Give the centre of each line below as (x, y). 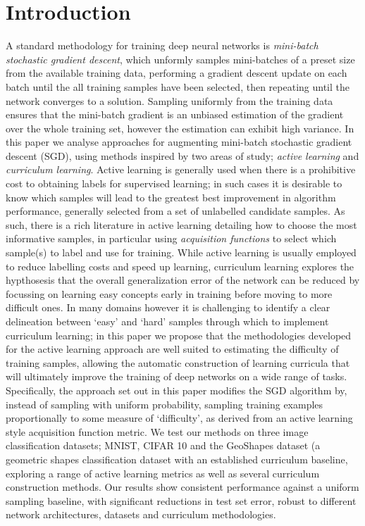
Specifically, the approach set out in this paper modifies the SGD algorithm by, (177, 390)
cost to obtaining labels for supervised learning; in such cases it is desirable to (174, 183)
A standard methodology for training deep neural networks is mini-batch (162, 45)
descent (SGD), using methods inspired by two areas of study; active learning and (182, 155)
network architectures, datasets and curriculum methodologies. (141, 514)
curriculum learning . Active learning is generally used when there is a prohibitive (181, 169)
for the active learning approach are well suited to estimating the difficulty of (172, 349)
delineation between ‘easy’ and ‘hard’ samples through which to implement (167, 321)
